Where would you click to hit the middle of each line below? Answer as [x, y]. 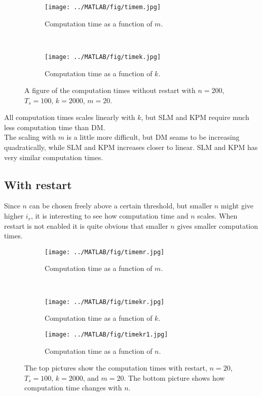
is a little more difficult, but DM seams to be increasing [153, 137]
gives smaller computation [218, 225]
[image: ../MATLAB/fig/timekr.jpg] [105, 302]
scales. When [217, 216]
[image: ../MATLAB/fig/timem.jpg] [103, 7]
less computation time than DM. [55, 127]
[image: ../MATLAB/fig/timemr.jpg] [105, 252]
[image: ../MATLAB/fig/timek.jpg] [103, 57]
